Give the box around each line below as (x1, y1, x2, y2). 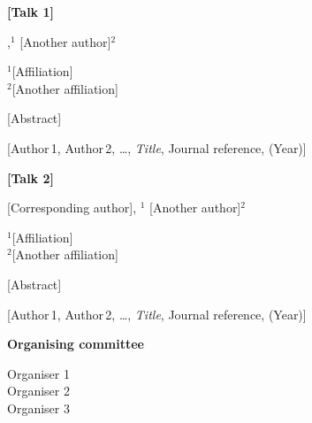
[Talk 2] (7, 168, 54, 187)
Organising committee (7, 335, 144, 353)
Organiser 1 (7, 364, 70, 382)
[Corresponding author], (7, 198, 137, 217)
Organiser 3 (7, 398, 70, 417)
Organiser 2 (7, 381, 70, 400)
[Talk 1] (7, 3, 54, 20)
